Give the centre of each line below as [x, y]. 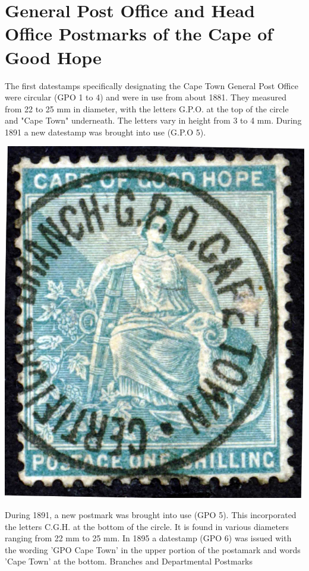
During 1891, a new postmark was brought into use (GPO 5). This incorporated [151, 514]
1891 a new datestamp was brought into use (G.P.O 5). [105, 132]
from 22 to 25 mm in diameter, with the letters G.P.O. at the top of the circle [147, 108]
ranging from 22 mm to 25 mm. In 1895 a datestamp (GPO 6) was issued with [148, 538]
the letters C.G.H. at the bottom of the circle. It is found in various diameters [147, 526]
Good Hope [53, 57]
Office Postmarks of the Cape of [139, 34]
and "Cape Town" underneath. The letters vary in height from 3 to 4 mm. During [153, 120]
